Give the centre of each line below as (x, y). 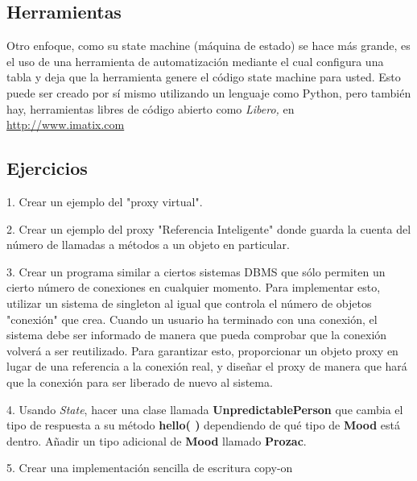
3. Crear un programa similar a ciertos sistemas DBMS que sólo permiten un (196, 271)
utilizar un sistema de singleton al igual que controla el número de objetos (189, 303)
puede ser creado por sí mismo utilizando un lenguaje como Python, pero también (209, 92)
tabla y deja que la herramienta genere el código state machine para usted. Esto (204, 77)
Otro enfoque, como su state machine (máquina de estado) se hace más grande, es (208, 46)
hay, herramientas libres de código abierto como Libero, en (151, 108)
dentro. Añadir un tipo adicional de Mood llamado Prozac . (157, 440)
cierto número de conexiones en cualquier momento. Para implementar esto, (194, 287)
